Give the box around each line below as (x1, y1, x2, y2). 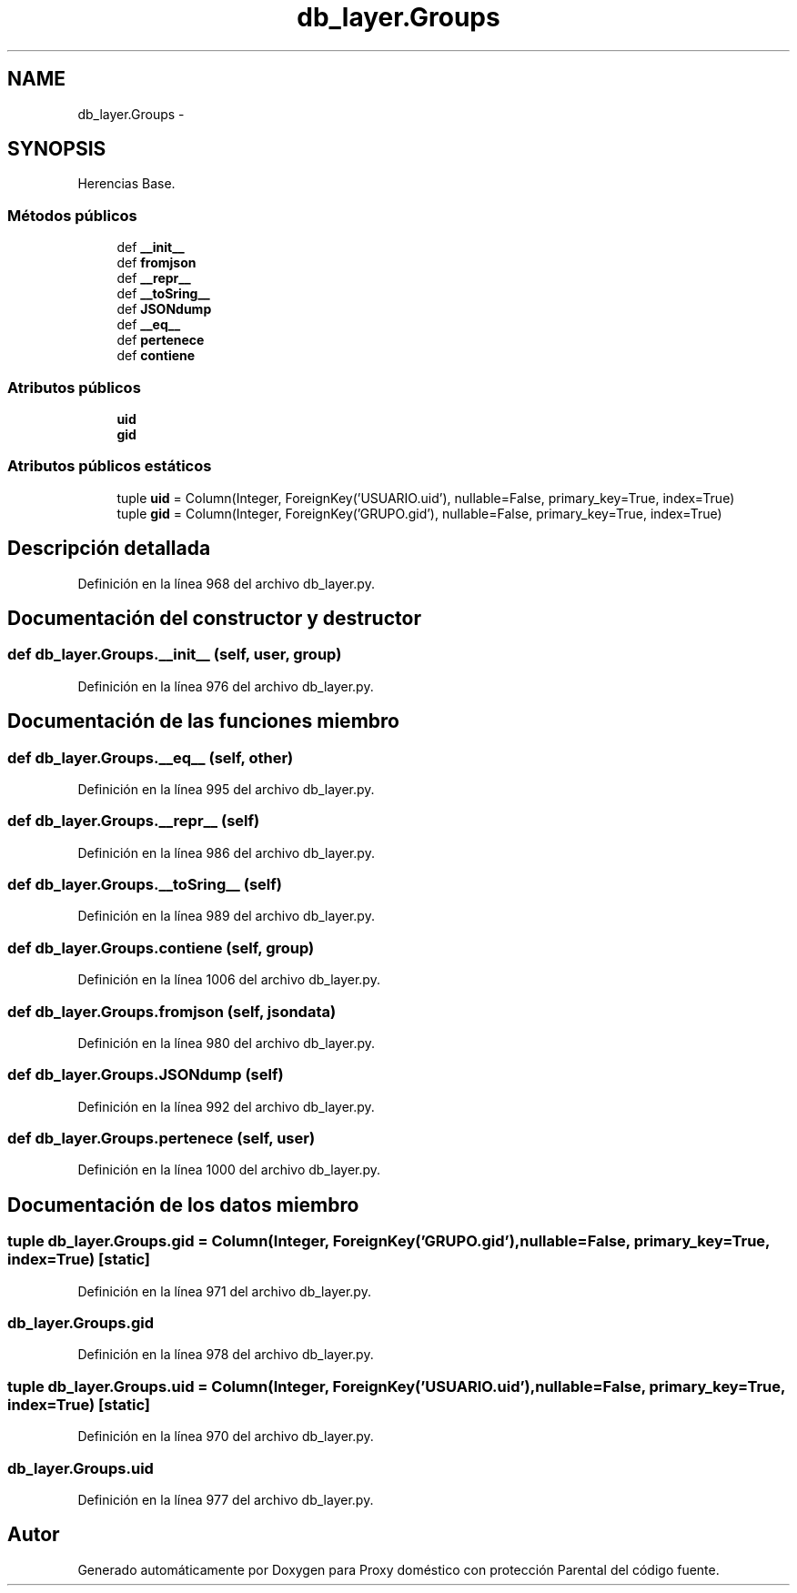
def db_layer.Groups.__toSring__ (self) (7, 875, 282, 894)
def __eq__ (116, 317, 181, 333)
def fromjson (116, 255, 197, 271)
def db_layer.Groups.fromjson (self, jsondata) (7, 1002, 337, 1021)
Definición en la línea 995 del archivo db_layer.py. (77, 781, 375, 797)
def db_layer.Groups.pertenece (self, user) (7, 1129, 316, 1148)
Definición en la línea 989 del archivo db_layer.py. (77, 908, 375, 924)
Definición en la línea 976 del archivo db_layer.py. (77, 678, 374, 694)
